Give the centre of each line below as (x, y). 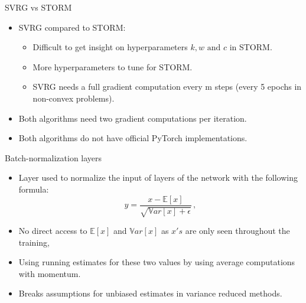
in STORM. (251, 47)
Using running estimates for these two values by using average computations (157, 262)
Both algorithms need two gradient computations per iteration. (133, 118)
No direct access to (53, 230)
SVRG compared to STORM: (72, 27)
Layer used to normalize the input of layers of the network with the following (158, 177)
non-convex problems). (74, 98)
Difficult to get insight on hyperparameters (110, 47)
